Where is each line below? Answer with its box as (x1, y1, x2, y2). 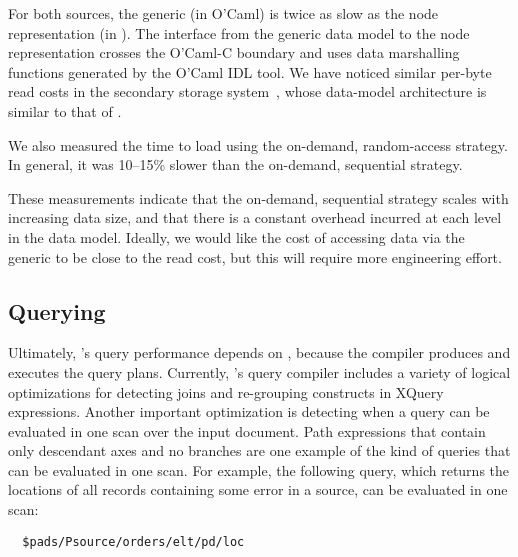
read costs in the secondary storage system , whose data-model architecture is (8, 81, 487, 102)
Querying (8, 295, 106, 326)
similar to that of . (8, 100, 122, 121)
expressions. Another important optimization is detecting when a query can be (8, 401, 490, 422)
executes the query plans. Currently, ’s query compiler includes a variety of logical (8, 361, 511, 382)
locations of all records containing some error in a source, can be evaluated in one (8, 479, 508, 500)
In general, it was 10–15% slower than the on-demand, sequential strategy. (8, 154, 463, 175)
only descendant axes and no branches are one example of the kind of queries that (8, 440, 511, 461)
